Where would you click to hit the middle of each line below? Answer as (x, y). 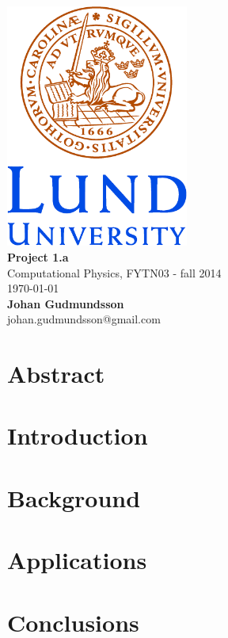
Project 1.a (38, 256)
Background (74, 497)
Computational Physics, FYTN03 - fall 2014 (114, 272)
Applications (77, 560)
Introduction (78, 436)
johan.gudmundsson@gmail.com (84, 319)
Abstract (56, 374)
